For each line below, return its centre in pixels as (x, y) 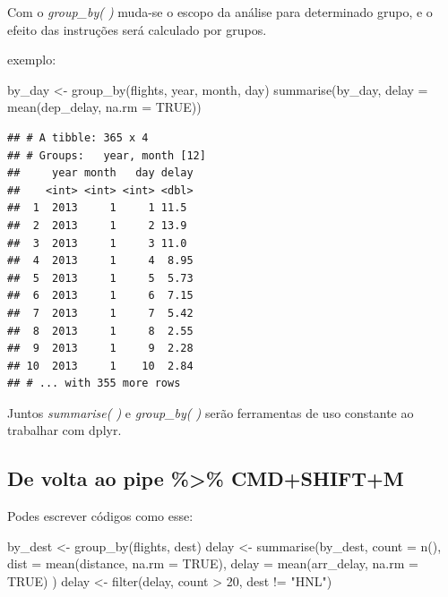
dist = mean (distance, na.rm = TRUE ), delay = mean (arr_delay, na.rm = (213, 563)
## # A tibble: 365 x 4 (78, 137)
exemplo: (32, 60)
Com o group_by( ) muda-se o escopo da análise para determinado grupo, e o (220, 12)
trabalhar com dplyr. (65, 430)
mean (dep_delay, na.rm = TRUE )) (104, 107)
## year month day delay (100, 173)
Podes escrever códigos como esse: (100, 516)
